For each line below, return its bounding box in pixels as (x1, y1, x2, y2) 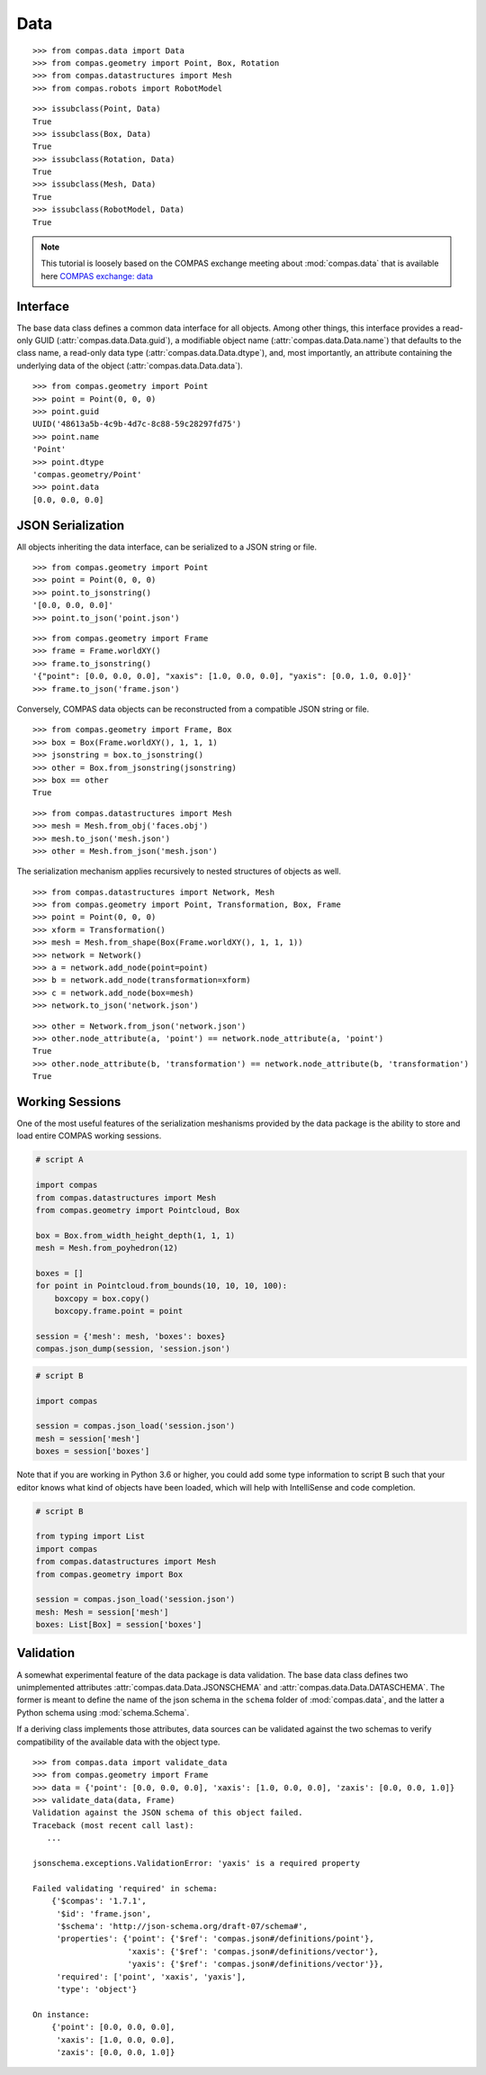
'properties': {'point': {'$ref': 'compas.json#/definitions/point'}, (56, 1934, 374, 1944)
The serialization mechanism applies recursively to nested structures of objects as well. (16, 865, 342, 877)
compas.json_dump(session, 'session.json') (35, 1344, 231, 1355)
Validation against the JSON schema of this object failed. (32, 1808, 303, 1818)
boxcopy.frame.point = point (54, 1306, 184, 1317)
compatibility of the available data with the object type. (16, 1736, 220, 1747)
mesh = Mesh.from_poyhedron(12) (35, 1243, 179, 1254)
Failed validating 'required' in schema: (32, 1883, 218, 1893)
